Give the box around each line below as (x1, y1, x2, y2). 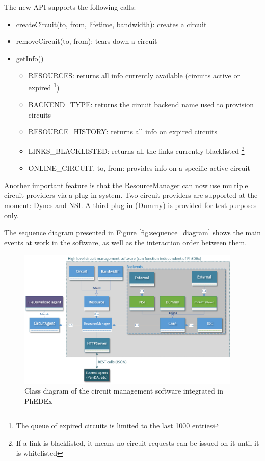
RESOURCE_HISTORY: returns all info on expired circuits (28, 126, 217, 137)
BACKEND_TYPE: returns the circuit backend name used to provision (28, 99, 254, 110)
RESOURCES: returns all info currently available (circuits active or (28, 70, 240, 81)
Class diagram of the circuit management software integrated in (24, 385, 224, 396)
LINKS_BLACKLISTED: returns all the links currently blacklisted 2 (28, 144, 245, 156)
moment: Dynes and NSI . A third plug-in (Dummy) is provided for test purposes (4, 200, 257, 211)
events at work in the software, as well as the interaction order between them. (4, 237, 247, 247)
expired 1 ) (28, 80, 60, 93)
